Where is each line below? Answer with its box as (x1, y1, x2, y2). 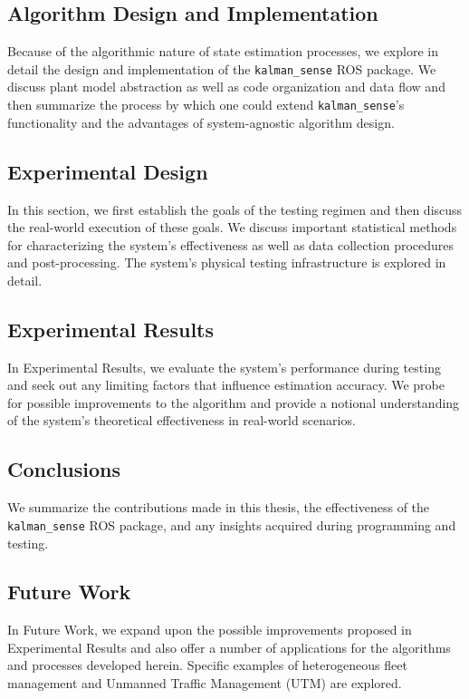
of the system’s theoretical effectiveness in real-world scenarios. (7, 411, 356, 430)
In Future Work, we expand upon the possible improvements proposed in (7, 620, 412, 639)
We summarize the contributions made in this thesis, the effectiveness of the (7, 498, 430, 517)
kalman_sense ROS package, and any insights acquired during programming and (7, 515, 456, 534)
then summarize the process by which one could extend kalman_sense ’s (7, 95, 405, 114)
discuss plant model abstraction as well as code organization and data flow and (7, 77, 445, 96)
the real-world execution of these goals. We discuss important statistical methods (7, 218, 457, 237)
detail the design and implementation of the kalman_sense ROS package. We (7, 59, 436, 78)
